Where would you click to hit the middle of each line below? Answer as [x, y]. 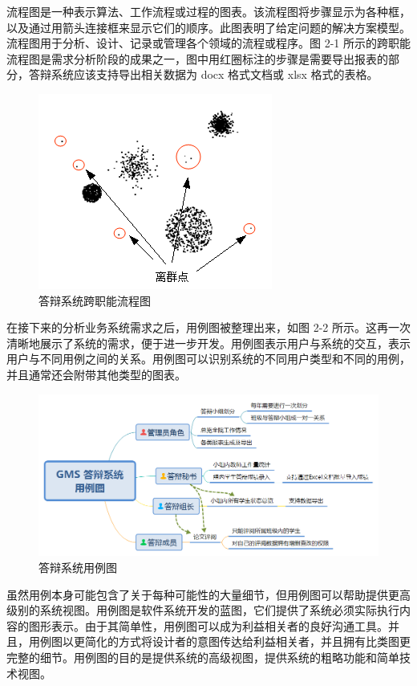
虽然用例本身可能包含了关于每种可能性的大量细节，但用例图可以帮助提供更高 [208, 594]
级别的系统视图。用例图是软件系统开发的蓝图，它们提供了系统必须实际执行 [203, 610]
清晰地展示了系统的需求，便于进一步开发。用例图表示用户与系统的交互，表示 [208, 343]
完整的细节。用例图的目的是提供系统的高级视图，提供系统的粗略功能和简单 [203, 657]
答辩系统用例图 [78, 568]
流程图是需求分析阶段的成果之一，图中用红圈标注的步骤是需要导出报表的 [197, 58]
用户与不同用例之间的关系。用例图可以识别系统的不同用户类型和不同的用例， [208, 359]
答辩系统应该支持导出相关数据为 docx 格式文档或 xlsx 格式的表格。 [203, 74]
